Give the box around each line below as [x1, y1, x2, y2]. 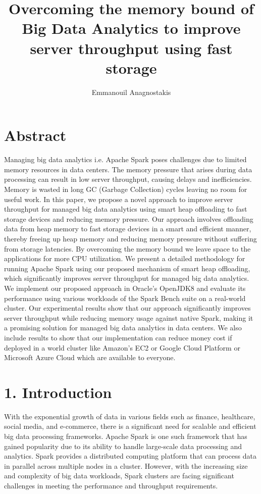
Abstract [4, 125, 67, 145]
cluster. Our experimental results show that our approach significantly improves [4, 303, 251, 313]
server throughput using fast [30, 37, 233, 58]
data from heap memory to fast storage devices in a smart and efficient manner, [4, 223, 251, 234]
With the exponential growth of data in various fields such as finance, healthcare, [4, 411, 255, 421]
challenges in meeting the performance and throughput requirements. [4, 480, 218, 490]
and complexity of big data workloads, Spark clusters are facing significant [4, 470, 234, 481]
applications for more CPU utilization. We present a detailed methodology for [4, 253, 245, 264]
